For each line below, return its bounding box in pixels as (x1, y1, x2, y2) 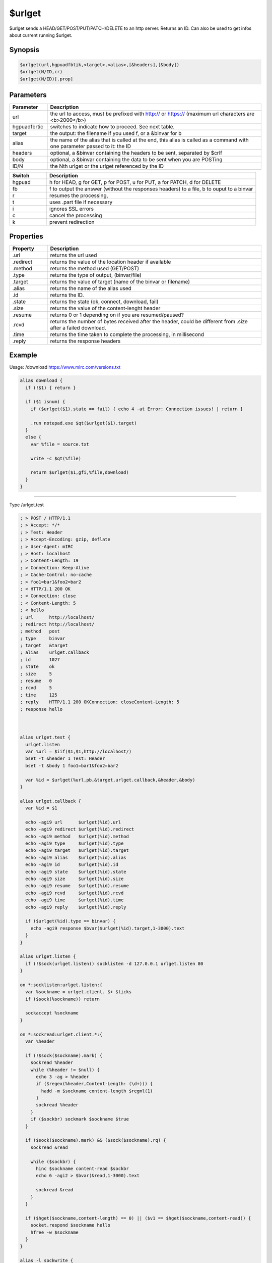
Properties (9, 232, 43, 240)
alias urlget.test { (20, 735, 71, 740)
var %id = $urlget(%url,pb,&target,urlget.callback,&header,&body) (25, 777, 195, 783)
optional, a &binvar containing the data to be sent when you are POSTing (50, 156, 223, 163)
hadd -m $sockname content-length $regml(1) (41, 1088, 153, 1094)
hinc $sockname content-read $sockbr (36, 1166, 129, 1172)
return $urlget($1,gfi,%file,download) (30, 470, 129, 475)
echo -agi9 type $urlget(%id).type (25, 841, 124, 846)
